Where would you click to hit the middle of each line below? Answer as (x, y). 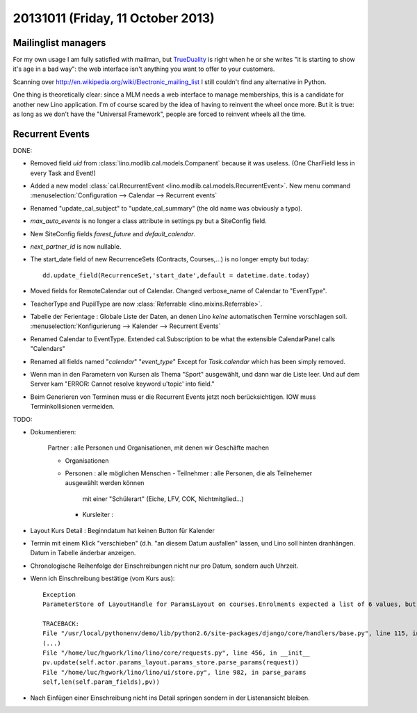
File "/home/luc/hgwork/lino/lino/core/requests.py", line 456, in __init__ (177, 653)
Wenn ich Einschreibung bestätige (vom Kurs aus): (103, 579)
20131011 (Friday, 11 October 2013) (114, 18)
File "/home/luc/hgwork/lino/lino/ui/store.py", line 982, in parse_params (174, 672)
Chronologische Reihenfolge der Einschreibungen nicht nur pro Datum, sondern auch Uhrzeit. (164, 566)
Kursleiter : (98, 515)
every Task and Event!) (63, 173)
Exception (59, 595)
